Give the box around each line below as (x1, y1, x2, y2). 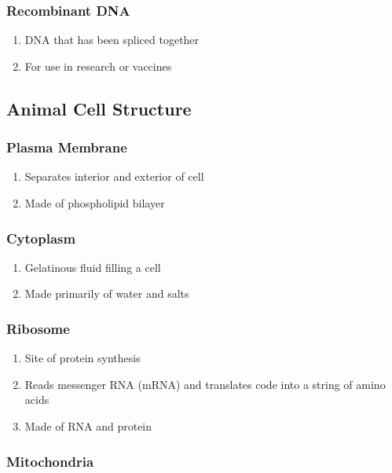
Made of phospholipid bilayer (24, 195, 165, 211)
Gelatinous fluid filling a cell (24, 258, 161, 275)
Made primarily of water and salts (24, 285, 189, 302)
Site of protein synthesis (24, 350, 141, 366)
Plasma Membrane (6, 137, 127, 157)
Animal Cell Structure (6, 96, 192, 120)
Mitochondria (6, 451, 94, 471)
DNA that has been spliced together (24, 31, 200, 48)
